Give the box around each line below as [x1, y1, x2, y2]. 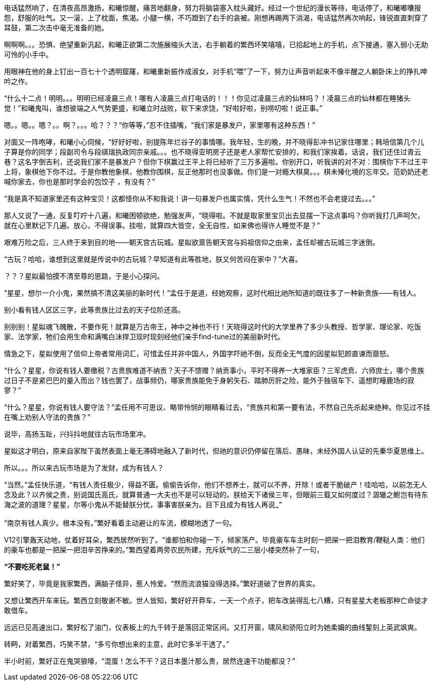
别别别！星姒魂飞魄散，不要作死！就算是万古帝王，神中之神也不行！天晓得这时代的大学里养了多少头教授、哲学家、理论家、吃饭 [4, 322, 421, 331]
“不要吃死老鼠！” [4, 562, 61, 571]
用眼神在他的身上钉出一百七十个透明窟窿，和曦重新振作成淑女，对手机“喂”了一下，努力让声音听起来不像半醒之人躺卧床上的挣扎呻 [4, 67, 428, 76]
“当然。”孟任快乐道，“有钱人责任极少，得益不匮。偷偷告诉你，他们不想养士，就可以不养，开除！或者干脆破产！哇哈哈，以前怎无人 [4, 480, 427, 489]
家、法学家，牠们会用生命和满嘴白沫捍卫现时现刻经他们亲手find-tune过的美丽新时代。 [4, 332, 285, 341]
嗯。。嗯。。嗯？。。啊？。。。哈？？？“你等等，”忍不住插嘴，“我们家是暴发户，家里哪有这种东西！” [4, 121, 315, 129]
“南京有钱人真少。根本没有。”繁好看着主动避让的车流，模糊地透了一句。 [4, 518, 236, 527]
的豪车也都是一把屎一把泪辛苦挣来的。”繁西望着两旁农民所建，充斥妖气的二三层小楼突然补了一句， [4, 545, 324, 554]
